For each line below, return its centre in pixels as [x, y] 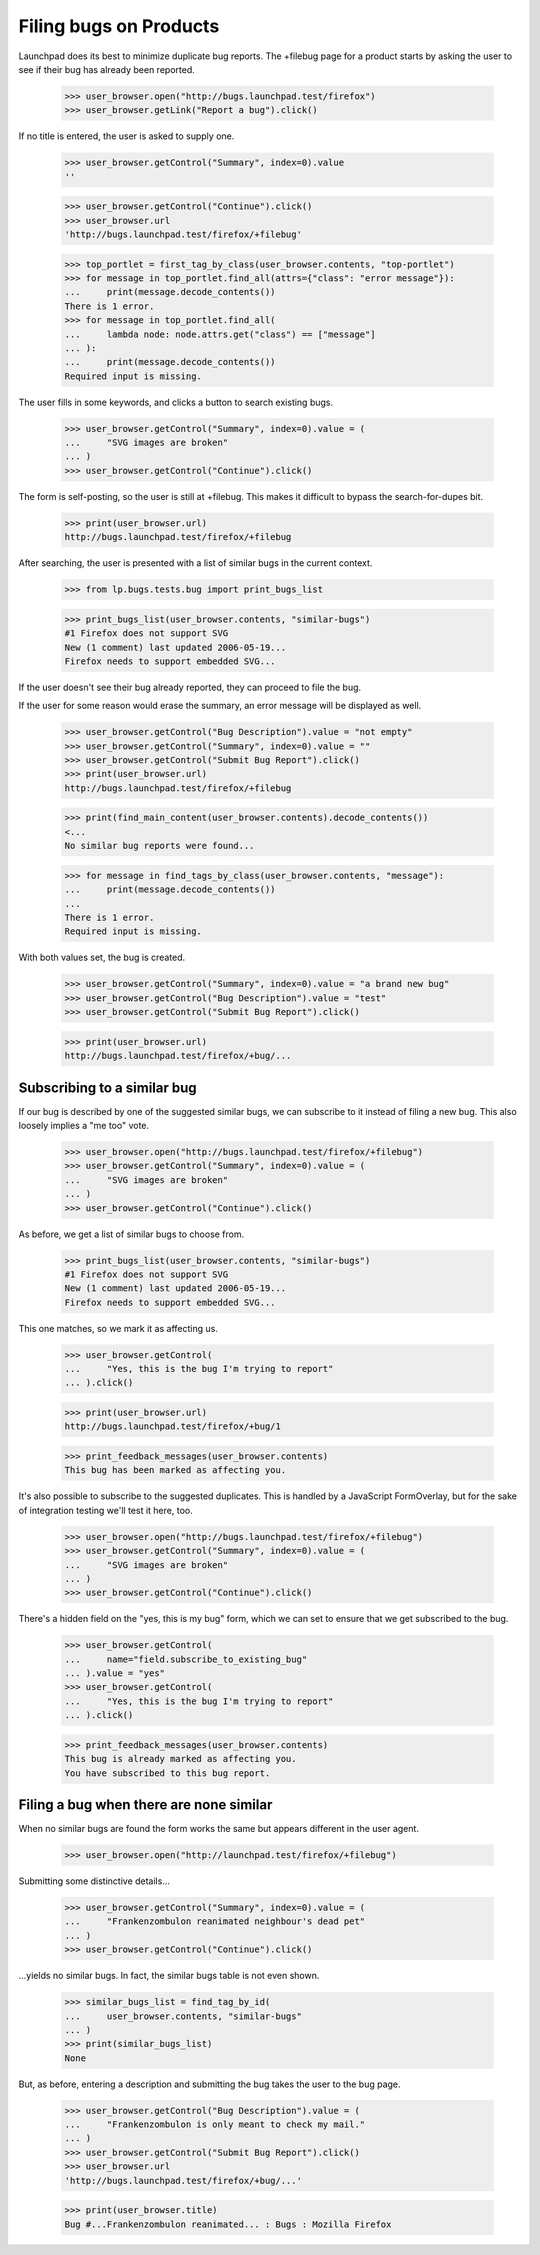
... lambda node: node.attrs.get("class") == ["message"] [220, 334]
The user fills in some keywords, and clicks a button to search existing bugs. [176, 402]
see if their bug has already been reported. [106, 69]
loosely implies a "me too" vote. [84, 1125]
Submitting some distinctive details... [94, 1881]
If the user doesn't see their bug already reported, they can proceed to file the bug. [190, 687]
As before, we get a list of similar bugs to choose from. [131, 1234]
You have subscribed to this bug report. [167, 1773]
